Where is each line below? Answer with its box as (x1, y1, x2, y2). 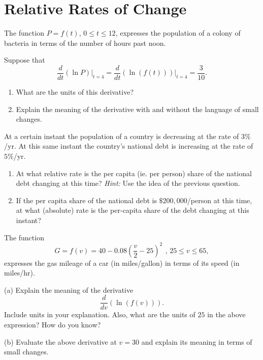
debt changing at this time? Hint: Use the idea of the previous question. (16, 178, 240, 188)
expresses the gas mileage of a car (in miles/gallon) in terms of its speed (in (4, 257, 240, 268)
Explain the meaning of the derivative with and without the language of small (16, 103, 259, 114)
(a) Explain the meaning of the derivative (4, 284, 134, 295)
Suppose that (4, 54, 45, 65)
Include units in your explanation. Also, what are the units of (4, 309, 195, 320)
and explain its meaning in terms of (141, 336, 252, 347)
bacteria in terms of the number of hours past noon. (4, 37, 166, 48)
